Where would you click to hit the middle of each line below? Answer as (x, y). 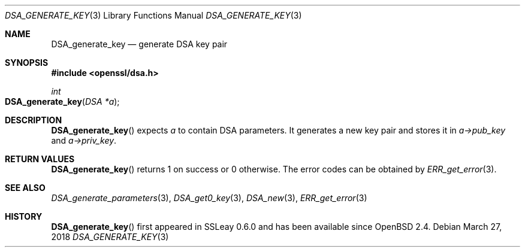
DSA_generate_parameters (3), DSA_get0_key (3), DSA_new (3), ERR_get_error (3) (209, 198)
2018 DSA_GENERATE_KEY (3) (110, 237)
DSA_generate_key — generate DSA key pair (139, 44)
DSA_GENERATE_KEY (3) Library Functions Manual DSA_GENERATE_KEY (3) (153, 15)
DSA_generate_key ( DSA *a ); (62, 101)
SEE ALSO (25, 188)
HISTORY (24, 216)
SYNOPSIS (27, 63)
